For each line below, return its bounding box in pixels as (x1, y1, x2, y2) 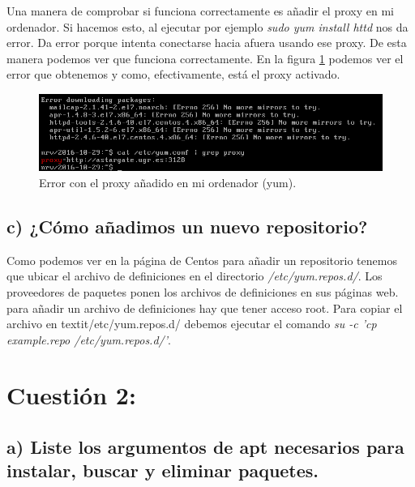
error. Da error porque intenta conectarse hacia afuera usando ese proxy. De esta (6, 34, 407, 51)
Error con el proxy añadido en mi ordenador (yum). (39, 173, 297, 190)
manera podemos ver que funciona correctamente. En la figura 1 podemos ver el (6, 49, 404, 66)
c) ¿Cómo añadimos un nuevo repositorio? (6, 213, 368, 238)
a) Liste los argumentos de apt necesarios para (6, 434, 404, 459)
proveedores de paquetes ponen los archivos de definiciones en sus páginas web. (6, 283, 399, 300)
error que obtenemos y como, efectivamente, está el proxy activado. (6, 66, 340, 83)
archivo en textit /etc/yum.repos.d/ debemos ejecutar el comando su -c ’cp (6, 315, 377, 332)
